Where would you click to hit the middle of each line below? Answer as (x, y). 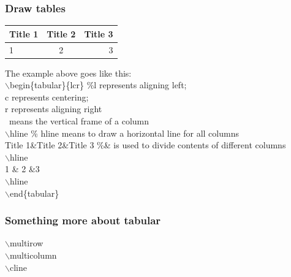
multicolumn (33, 255)
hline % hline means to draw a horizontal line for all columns (124, 133)
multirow (26, 243)
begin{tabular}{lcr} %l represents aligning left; (98, 85)
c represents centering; (47, 97)
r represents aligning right (54, 109)
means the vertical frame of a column (79, 121)
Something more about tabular (83, 220)
